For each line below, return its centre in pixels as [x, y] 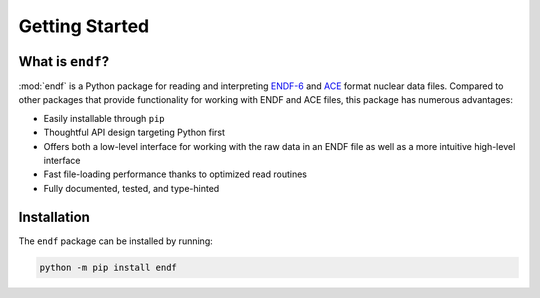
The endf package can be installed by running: [116, 241]
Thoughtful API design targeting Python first [134, 132]
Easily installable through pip [104, 118]
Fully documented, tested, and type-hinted [131, 188]
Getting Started [84, 26]
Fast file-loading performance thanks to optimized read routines [175, 174]
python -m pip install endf [108, 267]
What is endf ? [64, 61]
